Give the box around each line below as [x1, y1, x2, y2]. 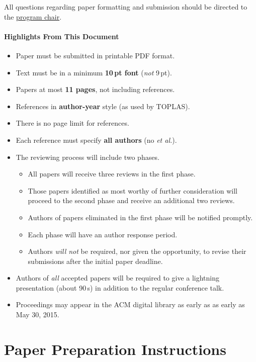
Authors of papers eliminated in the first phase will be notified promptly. [28, 212, 253, 222]
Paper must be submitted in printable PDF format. [16, 50, 175, 60]
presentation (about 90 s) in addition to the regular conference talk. [16, 282, 224, 293]
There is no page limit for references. [16, 118, 129, 128]
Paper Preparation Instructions [4, 338, 226, 359]
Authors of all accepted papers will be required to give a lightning [16, 273, 220, 283]
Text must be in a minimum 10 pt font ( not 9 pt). [16, 67, 172, 77]
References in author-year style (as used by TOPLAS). [16, 101, 190, 111]
